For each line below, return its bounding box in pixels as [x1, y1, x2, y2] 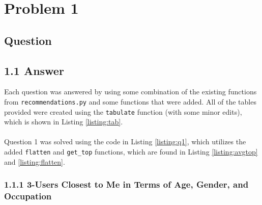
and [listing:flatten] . [4, 156, 65, 167]
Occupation [4, 190, 52, 202]
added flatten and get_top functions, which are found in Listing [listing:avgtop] [4, 146, 258, 157]
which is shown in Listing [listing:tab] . [4, 116, 123, 127]
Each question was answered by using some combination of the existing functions [4, 86, 257, 97]
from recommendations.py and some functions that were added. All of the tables [4, 96, 256, 107]
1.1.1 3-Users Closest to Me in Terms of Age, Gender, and [4, 178, 249, 191]
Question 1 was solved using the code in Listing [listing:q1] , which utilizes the [4, 136, 246, 147]
